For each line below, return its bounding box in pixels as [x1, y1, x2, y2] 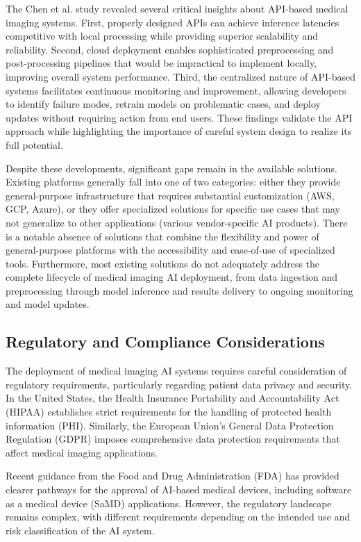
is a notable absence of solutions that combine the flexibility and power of [6, 229, 319, 243]
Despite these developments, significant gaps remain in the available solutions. [6, 161, 337, 175]
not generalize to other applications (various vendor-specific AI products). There [6, 215, 348, 229]
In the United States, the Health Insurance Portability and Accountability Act [6, 391, 339, 405]
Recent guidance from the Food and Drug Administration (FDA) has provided [6, 468, 339, 483]
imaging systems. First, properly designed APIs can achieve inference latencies [6, 15, 339, 29]
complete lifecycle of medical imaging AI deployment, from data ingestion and [6, 270, 338, 284]
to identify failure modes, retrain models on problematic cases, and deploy [6, 97, 321, 111]
